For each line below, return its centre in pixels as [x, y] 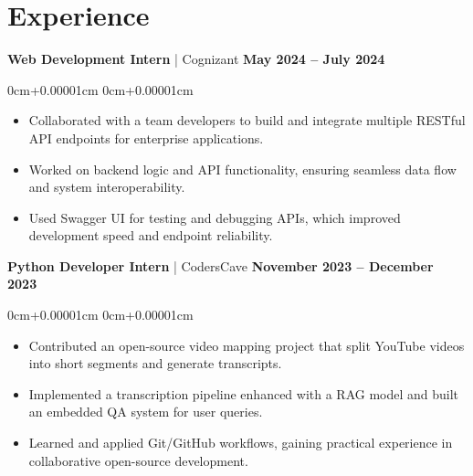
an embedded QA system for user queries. [146, 412]
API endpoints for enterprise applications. [146, 138]
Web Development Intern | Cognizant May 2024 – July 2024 [196, 59]
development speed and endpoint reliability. [151, 235]
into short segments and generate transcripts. [155, 363]
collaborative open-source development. [138, 460]
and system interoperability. [107, 187]
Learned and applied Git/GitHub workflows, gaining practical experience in [241, 443]
